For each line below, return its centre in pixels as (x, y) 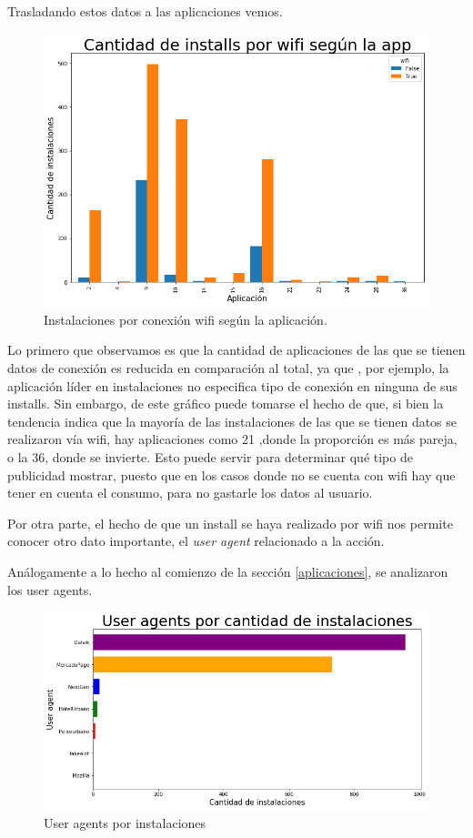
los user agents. (50, 589)
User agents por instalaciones (125, 822)
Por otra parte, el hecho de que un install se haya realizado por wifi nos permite (230, 523)
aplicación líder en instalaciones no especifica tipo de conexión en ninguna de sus (232, 385)
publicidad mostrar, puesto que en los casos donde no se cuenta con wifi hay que (231, 475)
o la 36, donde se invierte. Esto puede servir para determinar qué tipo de (210, 456)
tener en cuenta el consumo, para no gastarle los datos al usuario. (190, 493)
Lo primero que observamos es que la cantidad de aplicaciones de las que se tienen (236, 350)
